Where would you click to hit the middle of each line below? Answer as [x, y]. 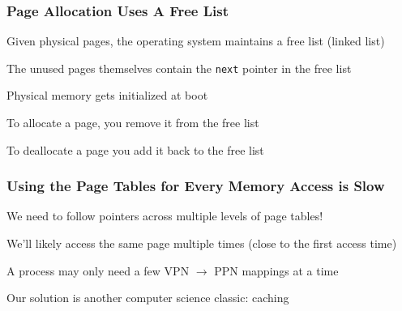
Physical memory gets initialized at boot [107, 95]
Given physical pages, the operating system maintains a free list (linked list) [196, 41]
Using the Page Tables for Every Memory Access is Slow [196, 186]
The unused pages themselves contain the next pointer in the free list [179, 68]
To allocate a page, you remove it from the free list [133, 123]
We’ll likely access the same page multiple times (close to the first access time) [202, 243]
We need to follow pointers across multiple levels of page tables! [165, 216]
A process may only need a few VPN [98, 270]
